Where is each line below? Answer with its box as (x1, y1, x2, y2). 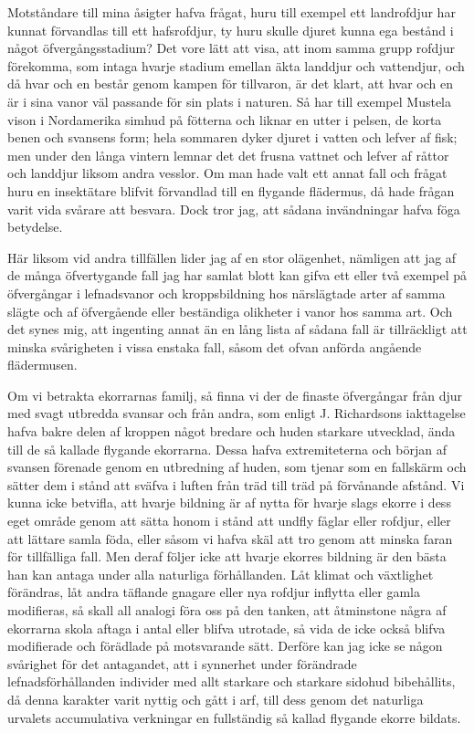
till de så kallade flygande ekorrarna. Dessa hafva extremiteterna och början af (7, 439, 447, 458)
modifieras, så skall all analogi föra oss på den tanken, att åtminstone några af (7, 601, 447, 619)
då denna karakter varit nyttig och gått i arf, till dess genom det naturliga (7, 689, 424, 708)
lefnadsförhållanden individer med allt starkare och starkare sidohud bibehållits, (7, 672, 456, 691)
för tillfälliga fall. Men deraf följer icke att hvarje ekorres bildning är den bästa (7, 547, 447, 566)
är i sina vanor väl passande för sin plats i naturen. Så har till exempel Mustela (7, 91, 452, 110)
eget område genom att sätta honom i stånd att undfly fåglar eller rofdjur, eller (7, 511, 451, 530)
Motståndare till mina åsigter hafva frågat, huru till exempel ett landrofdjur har (7, 3, 456, 21)
